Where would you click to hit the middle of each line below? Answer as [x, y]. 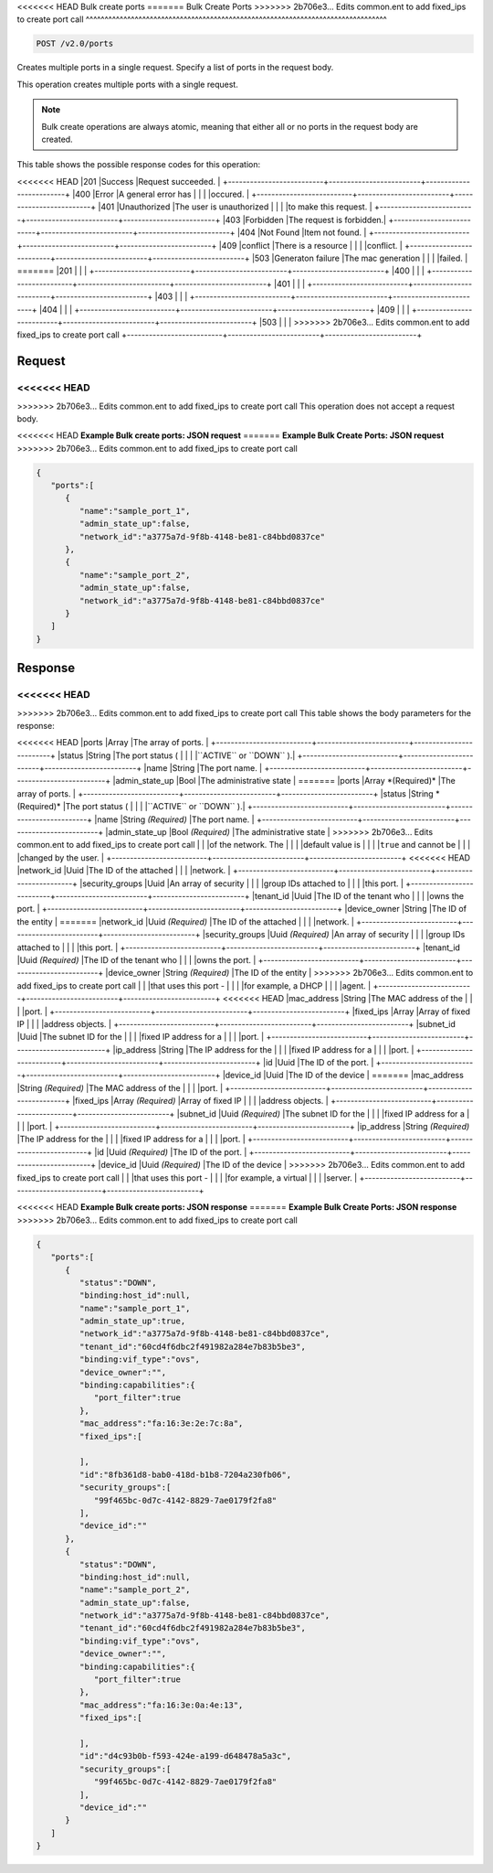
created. [57, 139]
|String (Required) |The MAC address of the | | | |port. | [120, 1087]
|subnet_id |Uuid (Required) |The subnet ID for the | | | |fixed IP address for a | [323, 1113]
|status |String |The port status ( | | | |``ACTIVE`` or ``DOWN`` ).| [177, 755]
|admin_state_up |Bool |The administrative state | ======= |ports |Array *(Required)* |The [284, 781]
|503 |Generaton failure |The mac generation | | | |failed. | [360, 258]
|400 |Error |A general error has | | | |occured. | [161, 194]
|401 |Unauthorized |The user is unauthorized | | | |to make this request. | [235, 207]
